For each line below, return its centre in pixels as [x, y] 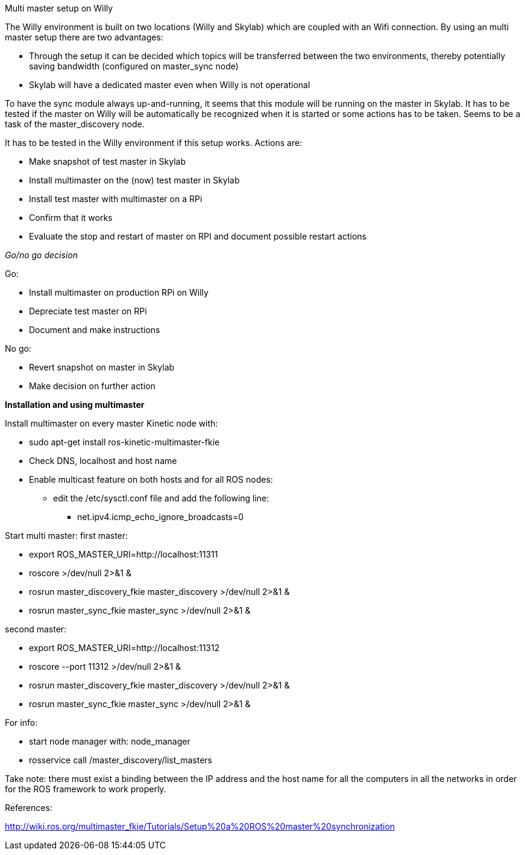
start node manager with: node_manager [110, 741]
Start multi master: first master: [67, 536]
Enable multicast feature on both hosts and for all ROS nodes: [151, 479]
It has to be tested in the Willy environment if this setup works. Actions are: [154, 143]
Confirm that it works [71, 218]
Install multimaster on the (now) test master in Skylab [134, 180]
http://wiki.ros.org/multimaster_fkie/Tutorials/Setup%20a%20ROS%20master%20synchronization [200, 826]
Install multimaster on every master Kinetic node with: [112, 423]
